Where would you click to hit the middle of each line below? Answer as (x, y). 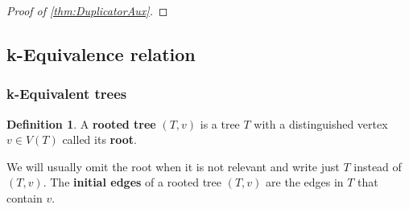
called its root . (99, 139)
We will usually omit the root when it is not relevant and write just (173, 166)
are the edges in (305, 182)
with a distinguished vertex (321, 123)
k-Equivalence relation (101, 53)
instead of (378, 166)
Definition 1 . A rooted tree (81, 123)
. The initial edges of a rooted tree (132, 182)
